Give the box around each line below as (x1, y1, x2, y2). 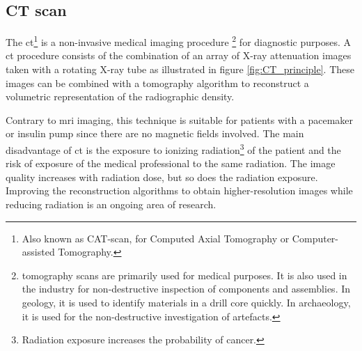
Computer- (292, 231, 339, 245)
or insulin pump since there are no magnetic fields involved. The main (6, 126, 304, 141)
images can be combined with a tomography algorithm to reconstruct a (6, 75, 309, 90)
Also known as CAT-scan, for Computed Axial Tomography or (22, 231, 290, 245)
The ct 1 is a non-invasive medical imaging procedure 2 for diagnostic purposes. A (6, 33, 352, 49)
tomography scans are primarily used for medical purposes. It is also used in (22, 267, 347, 282)
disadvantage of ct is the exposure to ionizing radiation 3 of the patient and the (6, 141, 341, 157)
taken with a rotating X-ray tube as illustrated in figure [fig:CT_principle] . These (6, 62, 354, 77)
